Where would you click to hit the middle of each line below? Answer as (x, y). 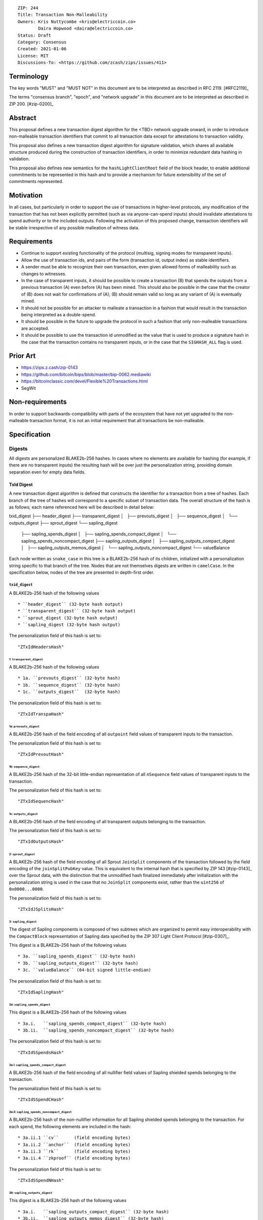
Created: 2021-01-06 (42, 49)
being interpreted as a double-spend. (59, 314)
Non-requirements (38, 402)
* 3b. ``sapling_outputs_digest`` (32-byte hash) (78, 963)
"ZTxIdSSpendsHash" (41, 1052)
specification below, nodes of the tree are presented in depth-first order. (82, 572)
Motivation (26, 195)
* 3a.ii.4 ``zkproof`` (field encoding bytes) (74, 1158)
